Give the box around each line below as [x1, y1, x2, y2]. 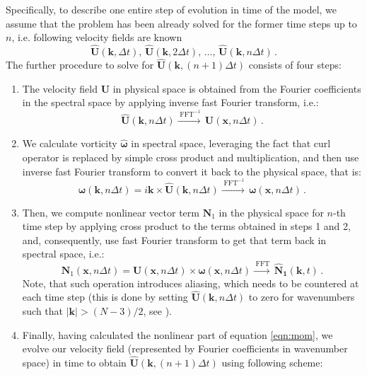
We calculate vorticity [22, 136, 117, 151]
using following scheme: [221, 355, 323, 370]
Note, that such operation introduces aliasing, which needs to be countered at [22, 275, 359, 290]
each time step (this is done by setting [22, 289, 188, 304]
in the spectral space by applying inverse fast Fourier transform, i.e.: [22, 95, 319, 110]
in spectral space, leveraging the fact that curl [131, 136, 331, 151]
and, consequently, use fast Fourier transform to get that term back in [22, 232, 327, 247]
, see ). [143, 304, 173, 318]
